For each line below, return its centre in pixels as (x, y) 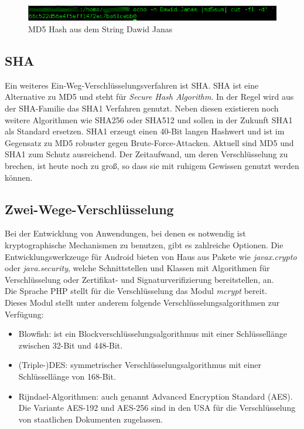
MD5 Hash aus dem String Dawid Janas (100, 29)
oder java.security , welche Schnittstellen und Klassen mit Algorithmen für (137, 268)
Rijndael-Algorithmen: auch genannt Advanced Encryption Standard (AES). (156, 396)
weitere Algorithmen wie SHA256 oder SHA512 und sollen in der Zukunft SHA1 (149, 119)
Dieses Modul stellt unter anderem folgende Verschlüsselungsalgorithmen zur (142, 302)
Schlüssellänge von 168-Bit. (67, 376)
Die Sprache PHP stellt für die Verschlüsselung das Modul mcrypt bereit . (136, 291)
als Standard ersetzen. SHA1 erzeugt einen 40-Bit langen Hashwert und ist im (145, 131)
